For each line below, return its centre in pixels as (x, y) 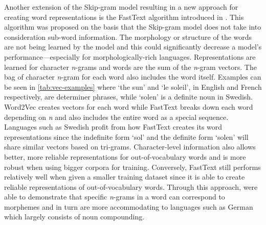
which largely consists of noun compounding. (74, 217)
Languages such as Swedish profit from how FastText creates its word (113, 127)
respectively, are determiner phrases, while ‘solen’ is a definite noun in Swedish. (128, 97)
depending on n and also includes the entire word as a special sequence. (116, 117)
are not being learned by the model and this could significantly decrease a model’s (133, 47)
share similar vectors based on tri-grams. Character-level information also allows (130, 147)
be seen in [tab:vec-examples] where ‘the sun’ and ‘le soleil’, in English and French (133, 86)
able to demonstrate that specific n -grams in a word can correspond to (115, 197)
